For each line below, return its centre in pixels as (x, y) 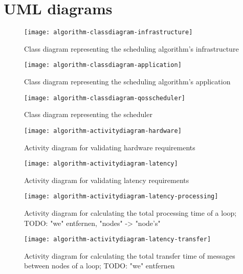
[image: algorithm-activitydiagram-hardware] (103, 131)
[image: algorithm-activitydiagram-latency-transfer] (118, 239)
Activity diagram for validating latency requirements (107, 180)
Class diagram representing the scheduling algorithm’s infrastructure (131, 48)
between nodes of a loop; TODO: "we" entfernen (100, 266)
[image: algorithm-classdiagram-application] (103, 65)
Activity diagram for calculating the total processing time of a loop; (130, 213)
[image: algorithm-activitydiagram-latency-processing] (121, 197)
